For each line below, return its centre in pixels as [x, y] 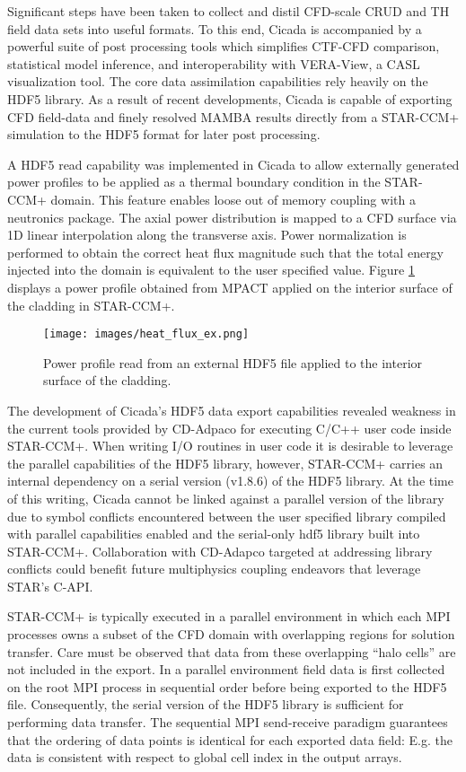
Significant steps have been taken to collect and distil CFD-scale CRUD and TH [229, 11]
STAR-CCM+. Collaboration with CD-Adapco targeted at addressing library [220, 551]
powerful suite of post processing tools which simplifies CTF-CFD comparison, [224, 46]
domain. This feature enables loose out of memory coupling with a [233, 199]
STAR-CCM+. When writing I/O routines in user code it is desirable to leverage [230, 446]
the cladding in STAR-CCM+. [91, 305]
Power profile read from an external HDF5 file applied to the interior [233, 362]
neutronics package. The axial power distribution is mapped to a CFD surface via [232, 217]
